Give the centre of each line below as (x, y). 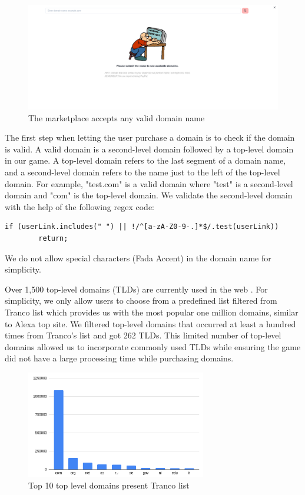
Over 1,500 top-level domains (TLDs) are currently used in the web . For (136, 289)
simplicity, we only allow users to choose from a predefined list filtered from (141, 300)
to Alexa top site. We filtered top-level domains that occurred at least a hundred (150, 323)
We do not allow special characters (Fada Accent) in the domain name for (138, 258)
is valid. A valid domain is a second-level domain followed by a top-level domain (149, 149)
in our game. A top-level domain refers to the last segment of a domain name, (145, 160)
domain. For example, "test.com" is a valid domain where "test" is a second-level (149, 183)
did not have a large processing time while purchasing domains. (119, 358)
